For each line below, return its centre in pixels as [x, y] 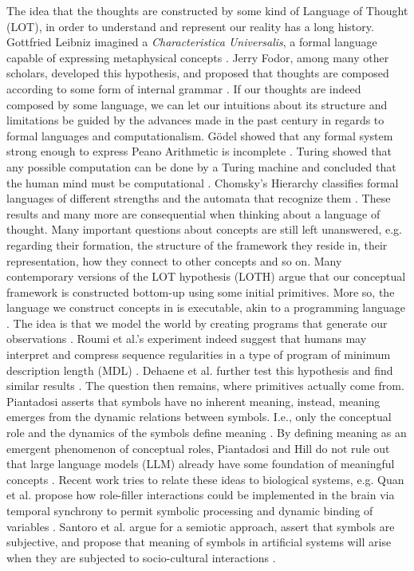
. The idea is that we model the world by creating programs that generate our [197, 323]
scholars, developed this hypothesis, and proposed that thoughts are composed [198, 73]
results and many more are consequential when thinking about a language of [193, 213]
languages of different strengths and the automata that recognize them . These [199, 198]
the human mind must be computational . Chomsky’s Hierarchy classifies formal [203, 182]
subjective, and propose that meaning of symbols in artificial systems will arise [199, 542]
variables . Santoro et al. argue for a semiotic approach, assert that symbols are [201, 526]
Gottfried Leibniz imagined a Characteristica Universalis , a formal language [192, 42]
